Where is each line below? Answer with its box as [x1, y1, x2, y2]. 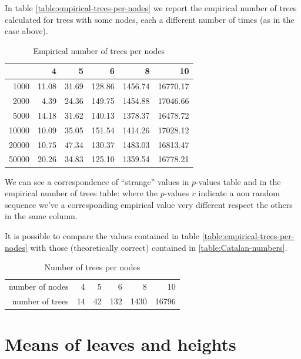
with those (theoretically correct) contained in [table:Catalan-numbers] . [30, 241, 287, 253]
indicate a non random [198, 187, 280, 199]
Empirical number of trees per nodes [33, 44, 165, 56]
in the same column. [5, 210, 78, 222]
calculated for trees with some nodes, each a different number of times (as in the [5, 13, 295, 25]
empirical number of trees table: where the [5, 187, 158, 199]
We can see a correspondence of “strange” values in [5, 175, 189, 187]
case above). [5, 25, 48, 37]
